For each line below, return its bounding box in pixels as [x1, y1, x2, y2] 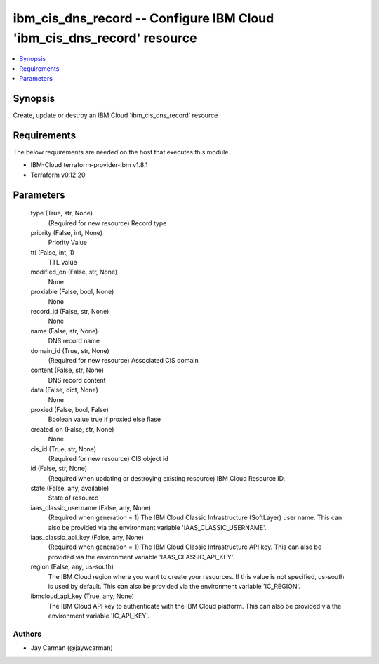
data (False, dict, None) [30, 386, 98, 394]
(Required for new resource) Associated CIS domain [48, 356, 199, 364]
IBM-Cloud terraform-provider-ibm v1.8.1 [30, 161, 148, 169]
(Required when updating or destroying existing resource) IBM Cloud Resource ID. [48, 474, 286, 482]
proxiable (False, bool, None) [30, 288, 114, 296]
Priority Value [48, 239, 88, 247]
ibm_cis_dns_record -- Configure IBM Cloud [13, 11, 274, 26]
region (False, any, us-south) [30, 562, 114, 571]
